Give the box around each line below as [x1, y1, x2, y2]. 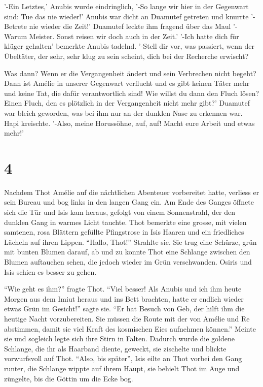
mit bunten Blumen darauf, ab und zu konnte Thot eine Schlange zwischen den [4, 246, 250, 257]
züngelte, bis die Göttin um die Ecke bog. [4, 373, 133, 383]
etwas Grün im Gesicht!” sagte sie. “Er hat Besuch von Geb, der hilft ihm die [4, 303, 245, 314]
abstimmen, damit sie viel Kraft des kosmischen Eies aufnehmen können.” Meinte [4, 323, 256, 334]
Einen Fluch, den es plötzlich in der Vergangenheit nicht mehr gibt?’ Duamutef [4, 98, 250, 108]
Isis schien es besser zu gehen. [4, 266, 97, 277]
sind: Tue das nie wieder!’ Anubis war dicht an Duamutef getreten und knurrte [4, 11, 249, 21]
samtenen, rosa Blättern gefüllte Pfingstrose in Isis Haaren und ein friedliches [4, 227, 244, 237]
